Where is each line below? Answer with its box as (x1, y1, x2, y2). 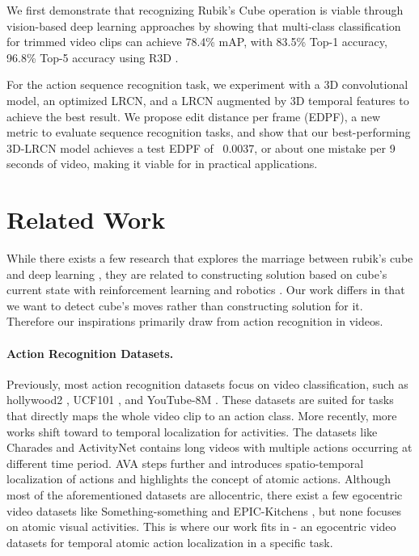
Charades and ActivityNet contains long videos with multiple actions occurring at (6, 439, 413, 456)
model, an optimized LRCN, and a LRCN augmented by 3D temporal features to (6, 91, 409, 108)
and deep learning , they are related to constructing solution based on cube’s (6, 265, 387, 282)
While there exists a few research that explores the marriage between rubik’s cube (6, 250, 413, 267)
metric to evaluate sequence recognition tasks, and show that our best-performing (6, 124, 411, 141)
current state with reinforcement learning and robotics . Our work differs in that (6, 281, 405, 298)
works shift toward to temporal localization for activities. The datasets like (6, 423, 378, 440)
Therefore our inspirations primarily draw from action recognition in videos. (6, 313, 383, 330)
